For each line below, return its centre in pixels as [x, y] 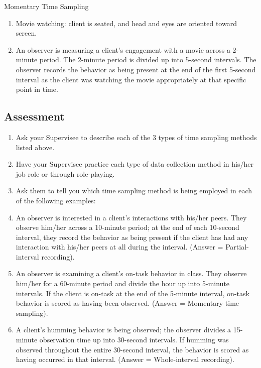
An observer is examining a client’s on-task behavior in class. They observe [131, 273]
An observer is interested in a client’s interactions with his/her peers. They [131, 217]
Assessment [34, 116]
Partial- [237, 247]
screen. [26, 33]
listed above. [35, 147]
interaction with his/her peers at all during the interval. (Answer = [119, 247]
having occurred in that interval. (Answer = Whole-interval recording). [125, 359]
